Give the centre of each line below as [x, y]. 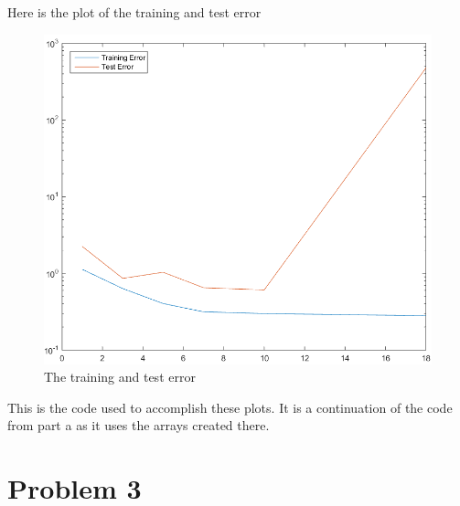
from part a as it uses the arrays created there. [139, 425]
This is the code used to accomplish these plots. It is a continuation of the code [230, 407]
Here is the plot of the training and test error [134, 12]
